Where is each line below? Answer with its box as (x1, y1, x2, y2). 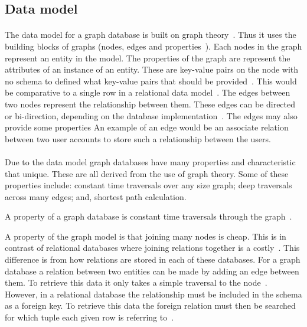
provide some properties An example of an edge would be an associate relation (5, 121, 289, 133)
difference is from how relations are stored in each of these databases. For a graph (5, 253, 301, 266)
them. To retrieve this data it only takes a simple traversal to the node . (5, 276, 267, 289)
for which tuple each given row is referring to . (5, 311, 174, 323)
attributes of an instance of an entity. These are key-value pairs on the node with (5, 63, 299, 76)
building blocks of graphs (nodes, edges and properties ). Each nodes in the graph (5, 40, 302, 52)
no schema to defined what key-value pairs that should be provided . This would (5, 74, 297, 87)
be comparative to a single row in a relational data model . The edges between (5, 86, 290, 99)
